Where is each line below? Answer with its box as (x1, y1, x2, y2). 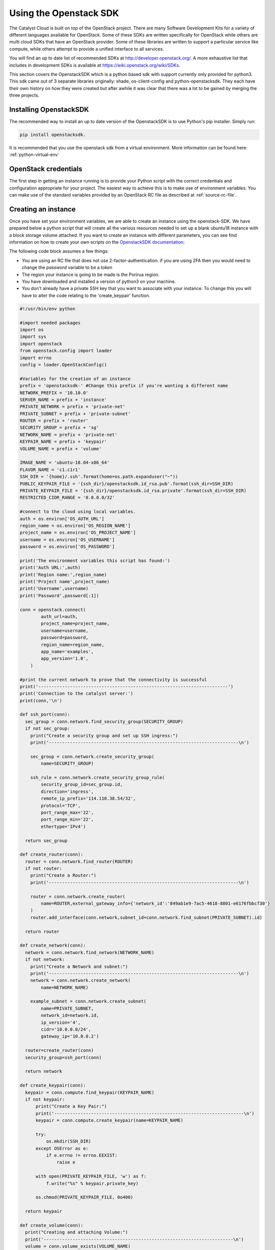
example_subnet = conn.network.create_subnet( (30, 998, 147, 1004)
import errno (19, 355, 52, 360)
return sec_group (25, 837, 67, 843)
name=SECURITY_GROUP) (40, 760, 94, 766)
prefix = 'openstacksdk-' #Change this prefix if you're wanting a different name (19, 383, 228, 388)
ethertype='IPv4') (40, 823, 86, 829)
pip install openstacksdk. (19, 131, 86, 137)
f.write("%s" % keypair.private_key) (45, 1180, 138, 1186)
